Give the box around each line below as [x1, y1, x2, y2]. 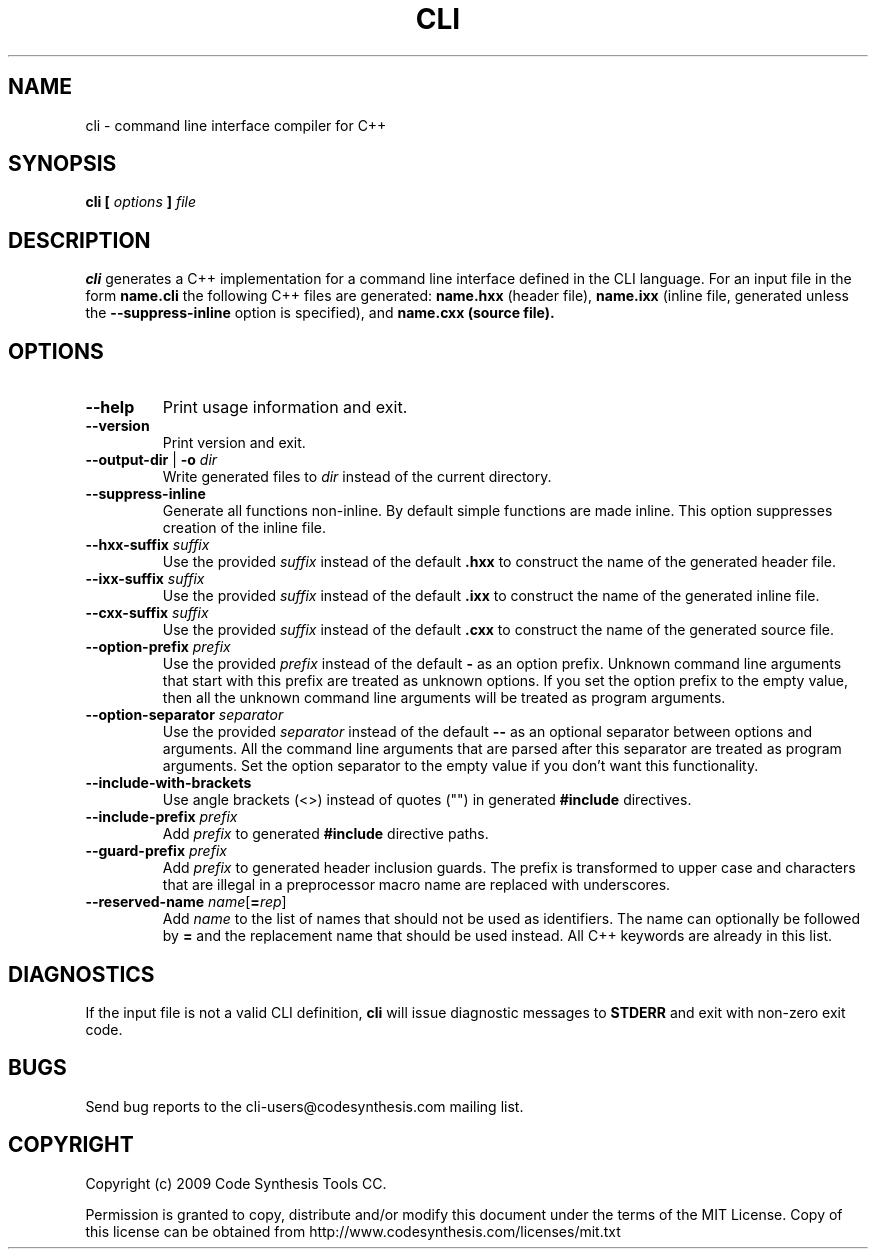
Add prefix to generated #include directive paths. [162, 825, 489, 843]
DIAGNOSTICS [8, 961, 155, 987]
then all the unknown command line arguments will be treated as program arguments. [162, 689, 726, 707]
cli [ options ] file [85, 193, 197, 211]
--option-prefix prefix [85, 638, 231, 656]
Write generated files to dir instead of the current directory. [162, 468, 552, 486]
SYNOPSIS [8, 151, 117, 177]
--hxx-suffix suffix [85, 536, 210, 554]
